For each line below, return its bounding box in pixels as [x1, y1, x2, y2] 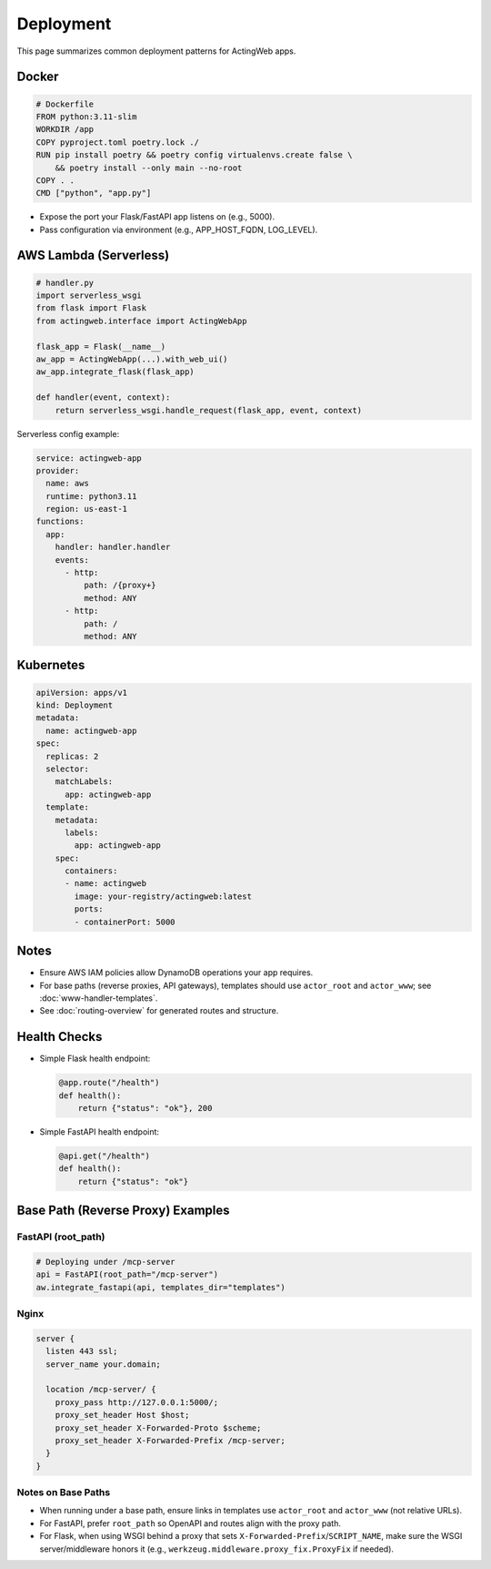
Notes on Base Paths [16, 1486, 111, 1499]
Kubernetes [16, 657, 85, 673]
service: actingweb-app [35, 453, 143, 464]
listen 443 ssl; [45, 1346, 118, 1357]
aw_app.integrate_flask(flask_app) [35, 367, 195, 377]
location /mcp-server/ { [45, 1384, 156, 1395]
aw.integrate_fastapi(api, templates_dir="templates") [35, 1282, 286, 1292]
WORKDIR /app [35, 124, 95, 135]
